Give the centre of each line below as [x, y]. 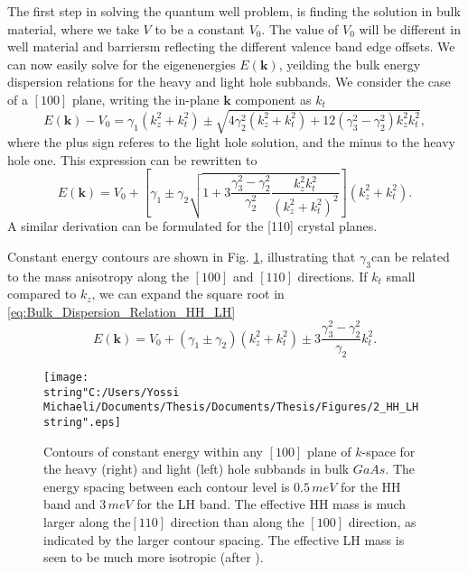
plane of [329, 451]
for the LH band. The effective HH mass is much [271, 504]
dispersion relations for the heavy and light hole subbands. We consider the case [229, 82]
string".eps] [82, 423]
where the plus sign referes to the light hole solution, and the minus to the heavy [231, 142]
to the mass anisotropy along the [98, 276]
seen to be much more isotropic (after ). [154, 557]
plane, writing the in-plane [145, 99]
